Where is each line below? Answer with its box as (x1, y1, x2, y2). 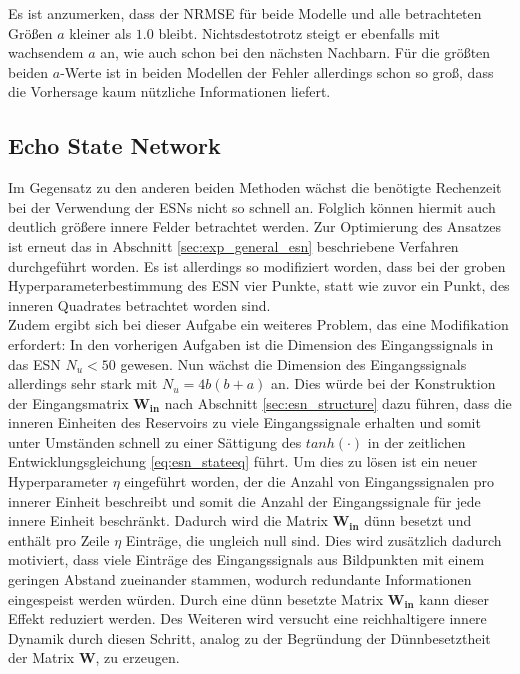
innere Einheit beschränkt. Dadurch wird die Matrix (8, 510, 328, 531)
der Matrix (8, 647, 75, 668)
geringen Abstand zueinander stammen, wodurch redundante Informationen (8, 569, 472, 590)
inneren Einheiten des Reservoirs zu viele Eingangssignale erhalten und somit (8, 412, 481, 433)
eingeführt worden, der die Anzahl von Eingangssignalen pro (124, 471, 494, 492)
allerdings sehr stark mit (8, 373, 158, 394)
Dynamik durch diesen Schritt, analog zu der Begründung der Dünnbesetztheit (8, 627, 491, 648)
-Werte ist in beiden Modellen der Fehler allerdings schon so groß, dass (60, 61, 494, 82)
